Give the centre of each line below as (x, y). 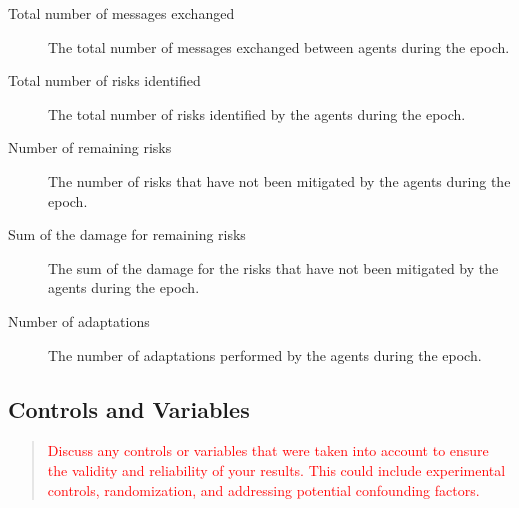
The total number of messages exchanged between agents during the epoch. (279, 46)
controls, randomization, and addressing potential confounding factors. (263, 489)
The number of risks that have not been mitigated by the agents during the (279, 180)
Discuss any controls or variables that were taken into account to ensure (268, 450)
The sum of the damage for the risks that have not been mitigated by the (273, 267)
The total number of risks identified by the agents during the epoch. (257, 113)
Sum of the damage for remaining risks (127, 234)
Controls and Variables (129, 408)
